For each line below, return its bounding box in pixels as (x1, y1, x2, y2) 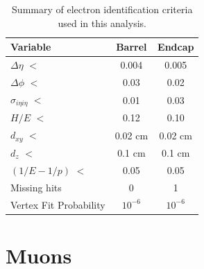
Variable (10, 40, 51, 54)
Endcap (158, 40, 194, 54)
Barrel (116, 40, 147, 54)
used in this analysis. (58, 15, 146, 30)
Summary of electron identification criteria (12, 2, 193, 16)
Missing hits (10, 180, 62, 194)
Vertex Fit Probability (10, 197, 105, 211)
